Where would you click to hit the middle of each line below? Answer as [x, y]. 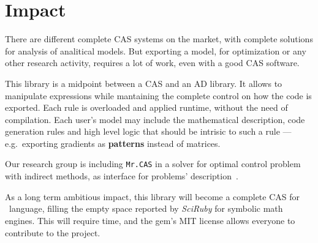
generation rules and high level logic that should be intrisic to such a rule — [148, 131]
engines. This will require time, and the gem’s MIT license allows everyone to [150, 220]
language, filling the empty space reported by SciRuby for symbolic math [146, 208]
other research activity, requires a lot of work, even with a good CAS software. [152, 63]
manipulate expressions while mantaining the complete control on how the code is [158, 95]
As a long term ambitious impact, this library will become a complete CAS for [153, 196]
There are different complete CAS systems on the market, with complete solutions [159, 39]
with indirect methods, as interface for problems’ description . [122, 176]
